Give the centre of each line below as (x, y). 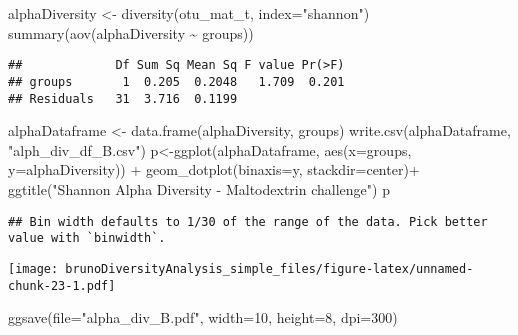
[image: (33, 268)
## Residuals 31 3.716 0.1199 (123, 98)
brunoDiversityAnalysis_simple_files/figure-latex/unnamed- (269, 268)
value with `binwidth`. (87, 238)
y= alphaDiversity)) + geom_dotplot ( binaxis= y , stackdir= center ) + (214, 169)
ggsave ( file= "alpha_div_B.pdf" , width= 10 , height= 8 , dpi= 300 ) (203, 317)
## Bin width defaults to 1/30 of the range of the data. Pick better (248, 221)
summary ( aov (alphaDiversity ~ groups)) (131, 32)
